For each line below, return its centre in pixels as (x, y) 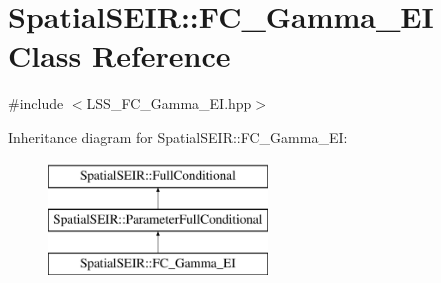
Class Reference (119, 55)
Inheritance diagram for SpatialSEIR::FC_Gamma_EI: (178, 136)
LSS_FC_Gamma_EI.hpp (169, 103)
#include (36, 103)
